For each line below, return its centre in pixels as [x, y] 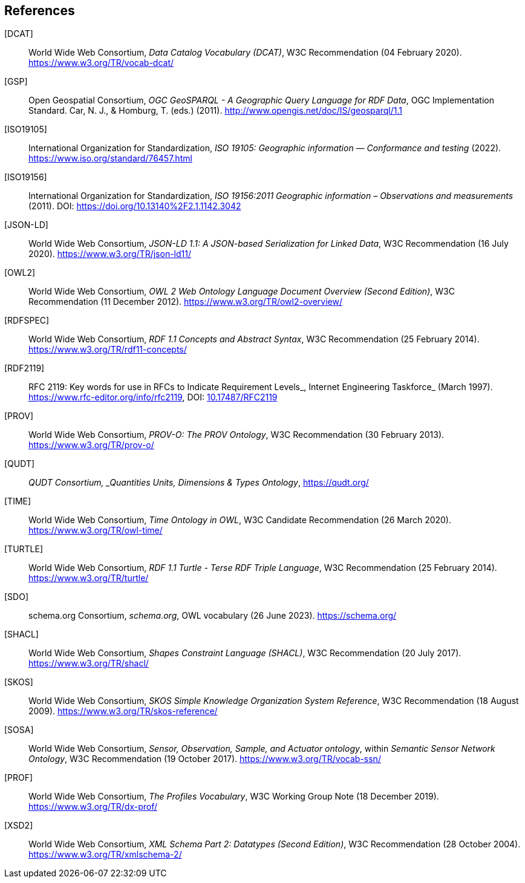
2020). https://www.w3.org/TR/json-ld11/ [110, 254]
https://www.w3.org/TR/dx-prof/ [93, 807]
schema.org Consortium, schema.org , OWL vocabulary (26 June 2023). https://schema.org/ [213, 616]
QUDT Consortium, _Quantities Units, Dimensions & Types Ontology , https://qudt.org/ [199, 483]
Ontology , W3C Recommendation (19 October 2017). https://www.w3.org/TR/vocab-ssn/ [205, 759]
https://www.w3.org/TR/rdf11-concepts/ [108, 350]
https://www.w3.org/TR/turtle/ [89, 578]
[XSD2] [19, 826]
